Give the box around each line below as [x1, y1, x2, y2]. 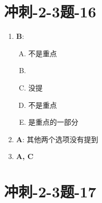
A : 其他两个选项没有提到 [16, 133, 98, 144]
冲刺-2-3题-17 [4, 181, 96, 202]
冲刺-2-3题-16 [4, 1, 96, 22]
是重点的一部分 [28, 117, 79, 127]
